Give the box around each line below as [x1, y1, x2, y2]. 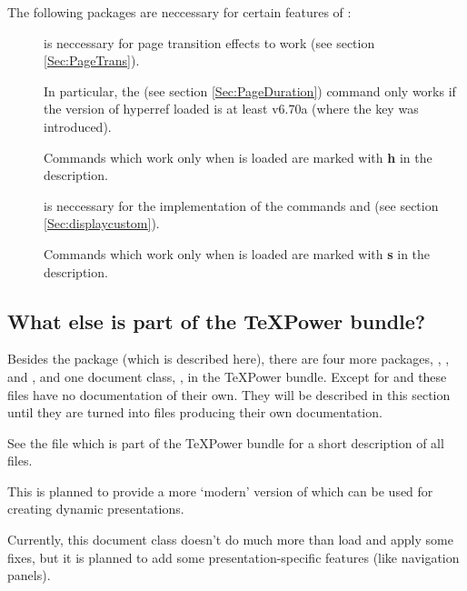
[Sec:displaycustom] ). [44, 214, 160, 233]
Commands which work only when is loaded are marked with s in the [44, 244, 431, 263]
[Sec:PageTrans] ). [44, 51, 140, 70]
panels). [7, 566, 51, 585]
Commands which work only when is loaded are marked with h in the [44, 147, 432, 166]
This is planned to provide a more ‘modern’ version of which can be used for [7, 481, 433, 500]
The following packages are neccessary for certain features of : [7, 3, 352, 21]
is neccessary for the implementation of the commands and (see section [44, 195, 439, 215]
